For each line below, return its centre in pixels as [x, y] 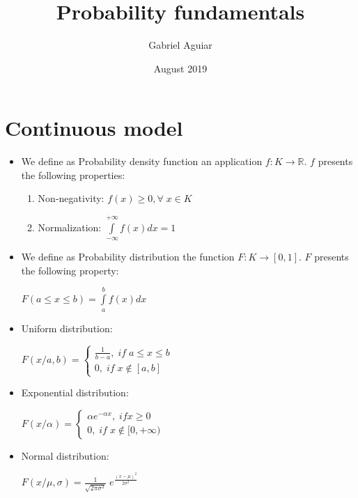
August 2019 [180, 68]
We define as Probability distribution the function [128, 257]
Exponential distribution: [75, 392]
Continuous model [94, 128]
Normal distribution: [65, 455]
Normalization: [70, 227]
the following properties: [73, 174]
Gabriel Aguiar [180, 45]
